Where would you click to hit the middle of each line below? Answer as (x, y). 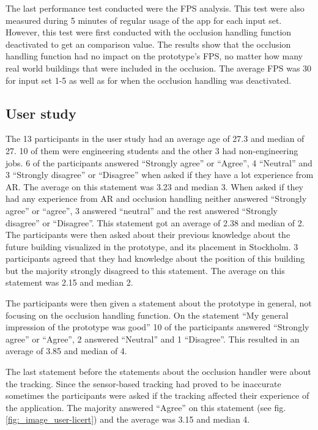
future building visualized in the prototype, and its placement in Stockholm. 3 (152, 246)
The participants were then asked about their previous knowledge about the (148, 235)
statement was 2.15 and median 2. (69, 282)
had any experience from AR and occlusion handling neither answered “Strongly (156, 198)
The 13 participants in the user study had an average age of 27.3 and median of (155, 139)
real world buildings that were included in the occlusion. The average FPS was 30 (159, 68)
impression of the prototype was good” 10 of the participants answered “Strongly (157, 327)
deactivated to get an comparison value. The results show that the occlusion (148, 44)
